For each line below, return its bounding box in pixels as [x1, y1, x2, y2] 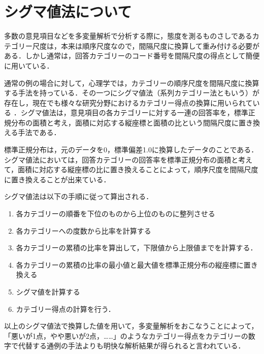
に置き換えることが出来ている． [4, 174, 111, 184]
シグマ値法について [4, 1, 132, 22]
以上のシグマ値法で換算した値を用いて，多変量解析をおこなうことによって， [4, 320, 258, 331]
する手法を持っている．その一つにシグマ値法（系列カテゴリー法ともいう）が [4, 87, 260, 98]
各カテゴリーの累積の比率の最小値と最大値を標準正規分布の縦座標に [16, 259, 244, 270]
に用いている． [4, 60, 54, 71]
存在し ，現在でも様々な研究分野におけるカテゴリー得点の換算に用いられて [4, 97, 253, 108]
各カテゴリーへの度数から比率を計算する [16, 225, 151, 236]
